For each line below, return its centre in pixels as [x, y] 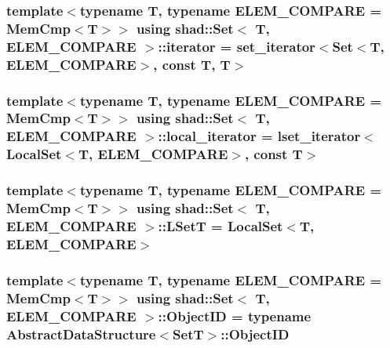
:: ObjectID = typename [235, 315]
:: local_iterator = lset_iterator [259, 136]
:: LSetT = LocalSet [221, 225]
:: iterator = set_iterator [237, 46]
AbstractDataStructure [81, 333]
